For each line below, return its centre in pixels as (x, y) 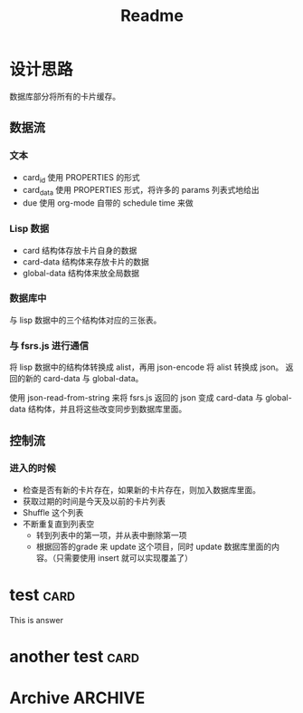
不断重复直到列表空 (58, 524)
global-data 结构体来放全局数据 (81, 273)
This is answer (36, 620)
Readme (152, 16)
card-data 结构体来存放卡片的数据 (85, 261)
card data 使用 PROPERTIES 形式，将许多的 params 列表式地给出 (141, 191)
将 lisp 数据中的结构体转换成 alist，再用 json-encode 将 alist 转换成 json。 (147, 367)
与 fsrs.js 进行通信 (49, 345)
